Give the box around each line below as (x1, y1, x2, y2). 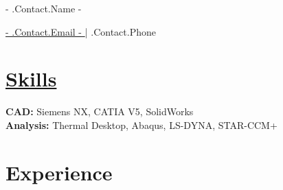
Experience (5, 158, 113, 186)
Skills (5, 64, 57, 93)
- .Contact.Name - (5, 1, 82, 15)
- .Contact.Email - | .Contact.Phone (5, 24, 156, 38)
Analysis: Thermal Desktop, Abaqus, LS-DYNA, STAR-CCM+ (5, 117, 278, 132)
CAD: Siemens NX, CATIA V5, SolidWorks (5, 104, 194, 119)
